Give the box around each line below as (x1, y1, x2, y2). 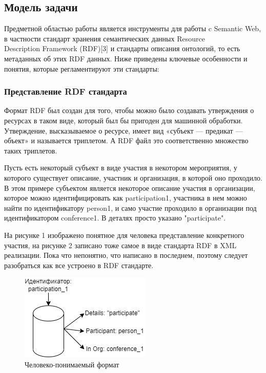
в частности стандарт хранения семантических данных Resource (4, 33, 205, 43)
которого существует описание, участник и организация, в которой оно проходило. (4, 172, 262, 183)
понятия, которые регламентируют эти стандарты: (4, 63, 159, 74)
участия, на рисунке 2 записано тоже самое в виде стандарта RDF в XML (4, 239, 237, 250)
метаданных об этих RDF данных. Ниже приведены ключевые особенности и (4, 53, 248, 63)
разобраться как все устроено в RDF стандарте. (4, 259, 154, 270)
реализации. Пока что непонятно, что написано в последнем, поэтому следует (4, 250, 248, 260)
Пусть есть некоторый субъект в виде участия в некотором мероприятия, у (4, 162, 237, 173)
